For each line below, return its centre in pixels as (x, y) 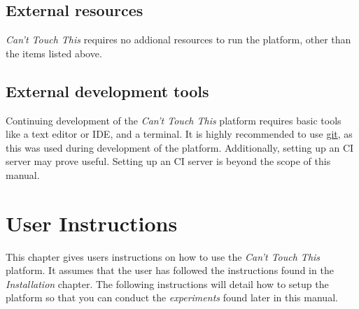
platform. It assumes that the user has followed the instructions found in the (170, 270)
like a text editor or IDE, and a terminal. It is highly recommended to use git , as (179, 134)
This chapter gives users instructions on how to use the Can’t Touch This (163, 256)
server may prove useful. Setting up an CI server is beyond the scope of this (168, 161)
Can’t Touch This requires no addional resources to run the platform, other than (178, 39)
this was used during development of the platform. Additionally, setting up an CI (180, 147)
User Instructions (92, 223)
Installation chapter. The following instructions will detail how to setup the (167, 283)
